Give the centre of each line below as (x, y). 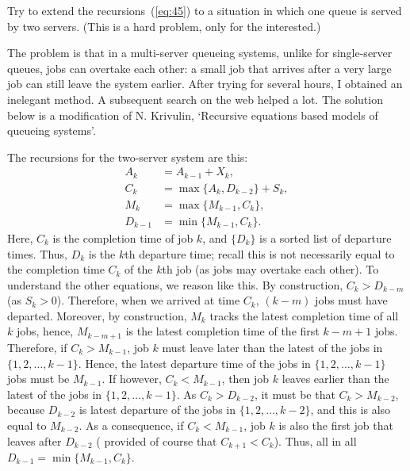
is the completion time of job (123, 237)
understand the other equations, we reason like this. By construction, (175, 284)
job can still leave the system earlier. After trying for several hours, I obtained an (205, 84)
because (26, 410)
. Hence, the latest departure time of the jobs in (194, 363)
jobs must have (351, 300)
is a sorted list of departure (326, 237)
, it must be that (295, 394)
